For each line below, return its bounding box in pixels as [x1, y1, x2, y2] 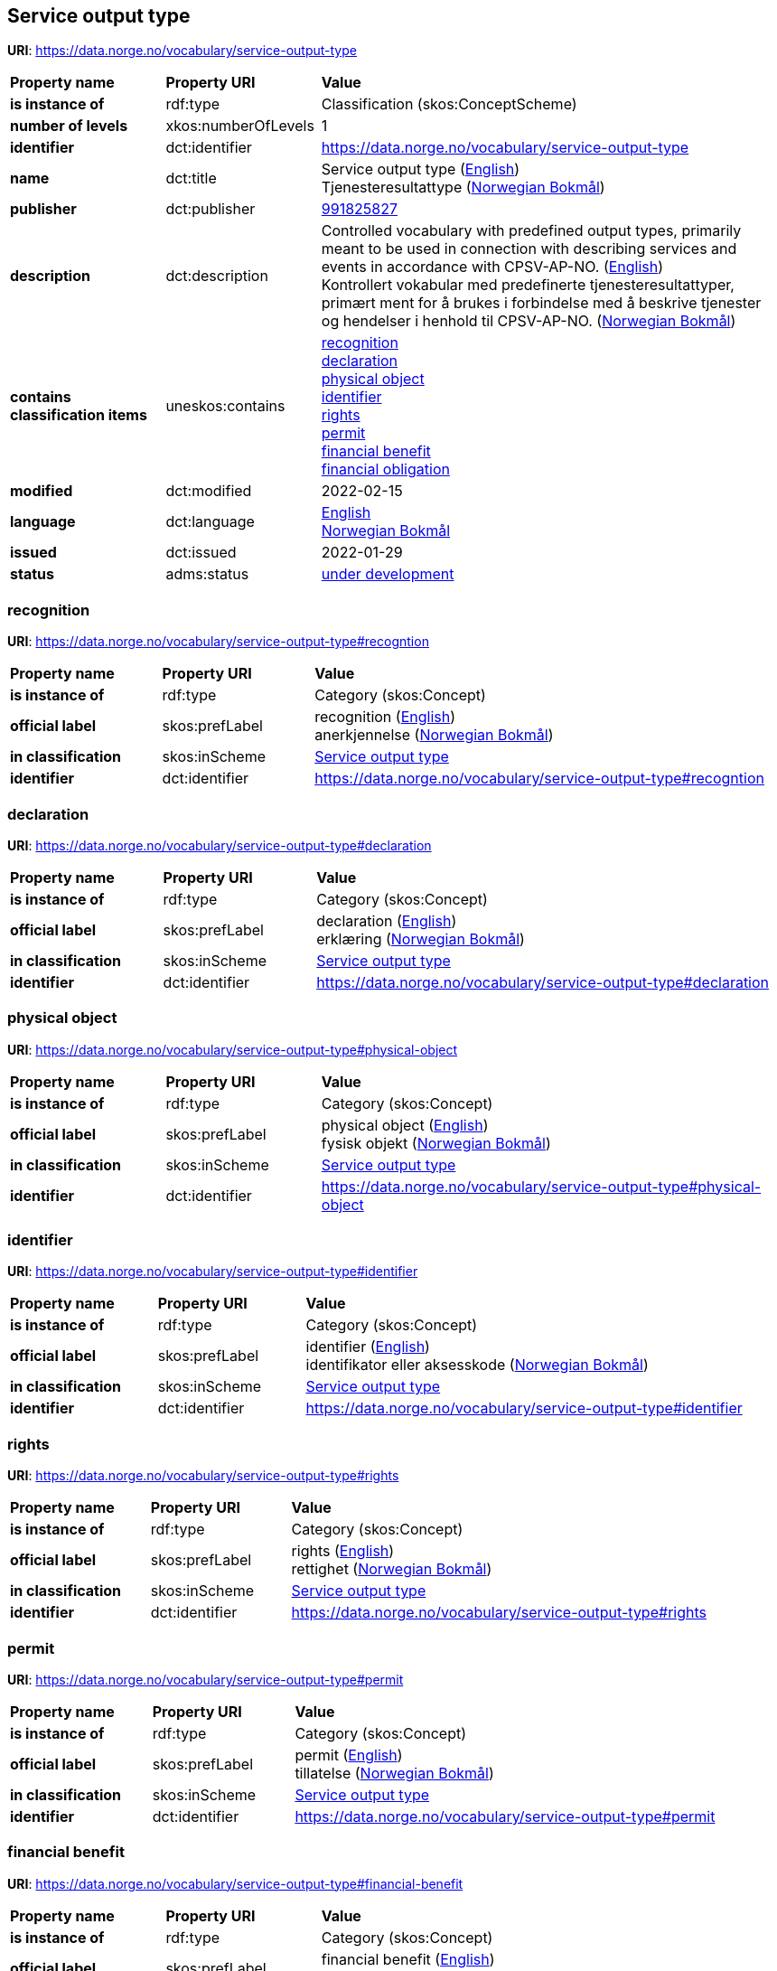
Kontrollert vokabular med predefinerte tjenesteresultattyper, [321, 276, 735, 295]
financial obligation [321, 460, 450, 479]
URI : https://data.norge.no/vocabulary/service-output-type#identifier [7, 1263, 418, 1280]
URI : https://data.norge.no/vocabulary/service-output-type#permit [7, 1671, 404, 1687]
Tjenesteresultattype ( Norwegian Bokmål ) [321, 178, 605, 197]
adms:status [165, 565, 249, 584]
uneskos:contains [165, 397, 286, 416]
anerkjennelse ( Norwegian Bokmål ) [314, 726, 554, 745]
